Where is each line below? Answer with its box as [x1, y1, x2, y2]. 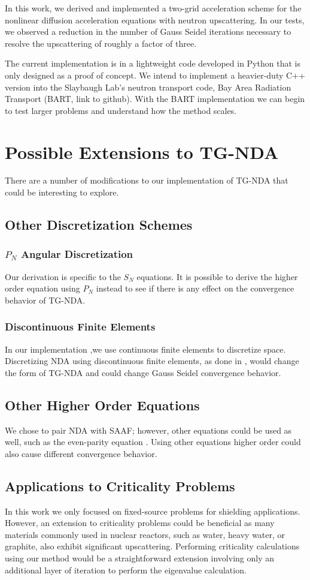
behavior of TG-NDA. [5, 293, 86, 306]
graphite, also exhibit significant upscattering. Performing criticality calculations [5, 540, 300, 552]
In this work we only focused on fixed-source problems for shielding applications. [5, 504, 300, 517]
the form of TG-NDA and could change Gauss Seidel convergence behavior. [5, 366, 281, 378]
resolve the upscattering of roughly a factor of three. [5, 37, 197, 49]
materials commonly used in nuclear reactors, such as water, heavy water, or [5, 528, 285, 540]
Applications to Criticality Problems [5, 476, 235, 495]
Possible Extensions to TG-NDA [5, 139, 279, 164]
